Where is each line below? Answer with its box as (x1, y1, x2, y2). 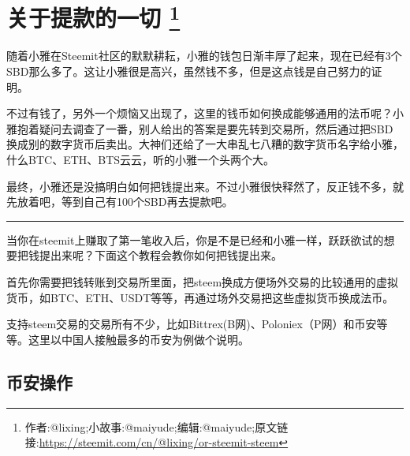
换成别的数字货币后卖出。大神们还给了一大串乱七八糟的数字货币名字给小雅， (6, 136, 404, 152)
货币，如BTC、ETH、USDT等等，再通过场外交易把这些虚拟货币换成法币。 (6, 289, 394, 305)
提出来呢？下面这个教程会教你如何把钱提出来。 (39, 247, 282, 264)
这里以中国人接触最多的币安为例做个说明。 (28, 331, 249, 347)
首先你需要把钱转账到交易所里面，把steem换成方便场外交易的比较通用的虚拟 (6, 273, 399, 290)
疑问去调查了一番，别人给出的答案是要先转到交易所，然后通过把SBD (39, 120, 393, 136)
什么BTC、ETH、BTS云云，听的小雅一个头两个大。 (6, 151, 275, 168)
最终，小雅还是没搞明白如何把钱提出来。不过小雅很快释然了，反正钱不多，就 (6, 178, 404, 194)
